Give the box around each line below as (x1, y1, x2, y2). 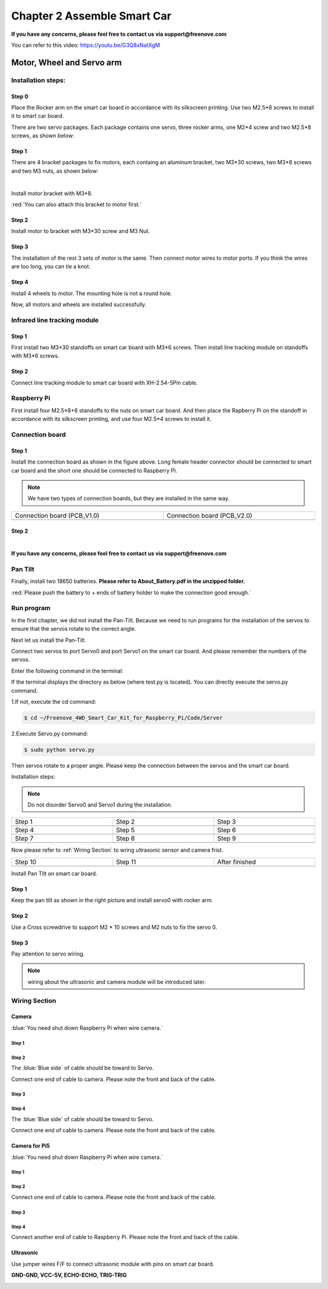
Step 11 (116, 858, 137, 866)
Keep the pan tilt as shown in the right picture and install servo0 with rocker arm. (11, 897, 214, 904)
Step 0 (11, 92, 29, 100)
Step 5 (116, 826, 135, 835)
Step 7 (15, 834, 33, 843)
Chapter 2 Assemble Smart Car (11, 9, 172, 23)
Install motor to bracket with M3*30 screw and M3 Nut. (11, 228, 150, 235)
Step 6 (217, 826, 236, 835)
